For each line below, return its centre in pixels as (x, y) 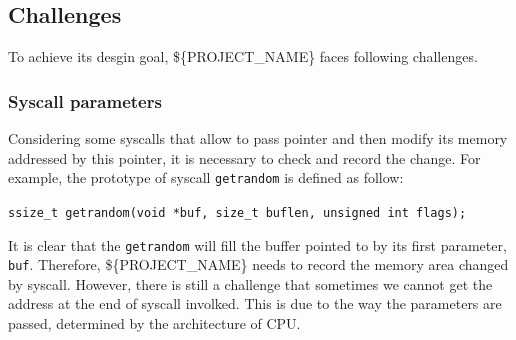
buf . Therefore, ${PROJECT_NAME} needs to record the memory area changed (258, 264)
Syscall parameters (85, 100)
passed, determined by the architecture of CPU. (154, 323)
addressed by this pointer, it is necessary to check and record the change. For (244, 157)
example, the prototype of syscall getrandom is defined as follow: (206, 177)
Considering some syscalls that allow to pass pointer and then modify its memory (258, 138)
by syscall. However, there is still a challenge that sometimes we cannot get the (250, 283)
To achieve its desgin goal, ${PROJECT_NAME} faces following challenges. (243, 56)
